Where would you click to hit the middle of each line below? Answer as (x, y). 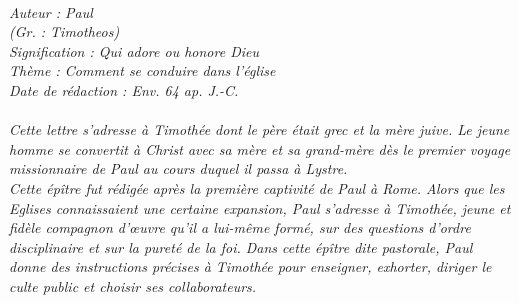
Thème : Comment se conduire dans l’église (142, 70)
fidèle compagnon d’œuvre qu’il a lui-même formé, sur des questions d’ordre (240, 227)
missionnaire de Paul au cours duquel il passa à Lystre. (178, 168)
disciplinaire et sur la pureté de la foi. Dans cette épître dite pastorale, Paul (241, 246)
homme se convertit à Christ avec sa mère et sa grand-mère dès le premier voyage (260, 148)
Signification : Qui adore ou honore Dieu (134, 50)
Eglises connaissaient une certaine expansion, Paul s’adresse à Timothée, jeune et (260, 207)
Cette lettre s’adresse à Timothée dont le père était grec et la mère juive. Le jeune (259, 129)
